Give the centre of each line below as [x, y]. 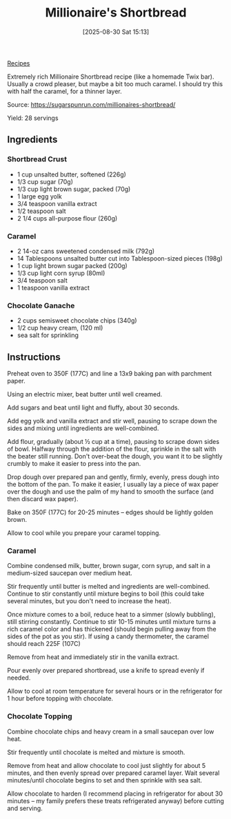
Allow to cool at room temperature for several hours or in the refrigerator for [115, 691]
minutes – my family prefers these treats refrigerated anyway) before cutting [115, 800]
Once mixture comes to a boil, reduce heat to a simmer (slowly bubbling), [111, 614]
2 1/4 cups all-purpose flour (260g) [67, 218]
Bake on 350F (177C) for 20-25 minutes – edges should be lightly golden [110, 512]
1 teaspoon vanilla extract [53, 287]
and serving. [25, 808]
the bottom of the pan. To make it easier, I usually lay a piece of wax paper [113, 485]
